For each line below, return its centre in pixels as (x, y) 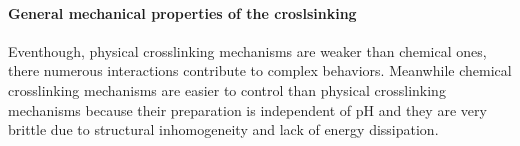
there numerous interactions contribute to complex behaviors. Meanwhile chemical (260, 70)
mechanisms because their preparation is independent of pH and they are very (247, 109)
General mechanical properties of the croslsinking (182, 12)
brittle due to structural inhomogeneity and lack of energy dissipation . (223, 129)
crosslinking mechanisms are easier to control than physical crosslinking (227, 89)
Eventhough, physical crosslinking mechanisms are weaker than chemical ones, (247, 50)
